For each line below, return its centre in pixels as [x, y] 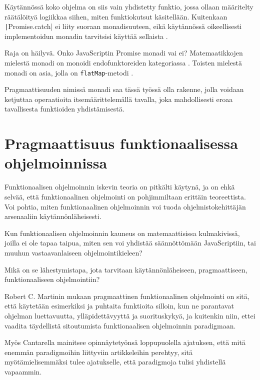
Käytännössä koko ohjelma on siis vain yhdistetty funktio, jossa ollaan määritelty [129, 6]
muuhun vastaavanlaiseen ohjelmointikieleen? [73, 252]
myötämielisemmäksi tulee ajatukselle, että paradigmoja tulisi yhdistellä [115, 362]
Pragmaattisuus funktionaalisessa [121, 143]
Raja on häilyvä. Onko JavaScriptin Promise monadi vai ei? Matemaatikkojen [124, 53]
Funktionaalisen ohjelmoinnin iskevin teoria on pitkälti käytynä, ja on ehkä [120, 187]
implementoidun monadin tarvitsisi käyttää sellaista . [86, 36]
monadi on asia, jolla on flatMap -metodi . [69, 72]
